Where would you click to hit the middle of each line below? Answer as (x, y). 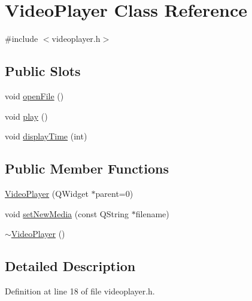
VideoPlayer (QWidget (47, 193)
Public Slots (43, 71)
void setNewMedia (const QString (67, 213)
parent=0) (114, 193)
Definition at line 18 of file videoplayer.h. (80, 291)
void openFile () (34, 95)
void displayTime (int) (46, 136)
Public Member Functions (87, 168)
